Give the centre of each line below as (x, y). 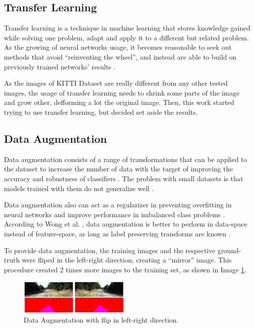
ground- (229, 250)
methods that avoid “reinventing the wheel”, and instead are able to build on (120, 56)
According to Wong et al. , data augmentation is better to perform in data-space (126, 224)
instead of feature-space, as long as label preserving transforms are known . (117, 233)
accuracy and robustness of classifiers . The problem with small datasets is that (124, 178)
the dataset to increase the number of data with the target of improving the (119, 169)
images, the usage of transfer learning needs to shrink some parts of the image (122, 92)
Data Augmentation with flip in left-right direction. (101, 320)
